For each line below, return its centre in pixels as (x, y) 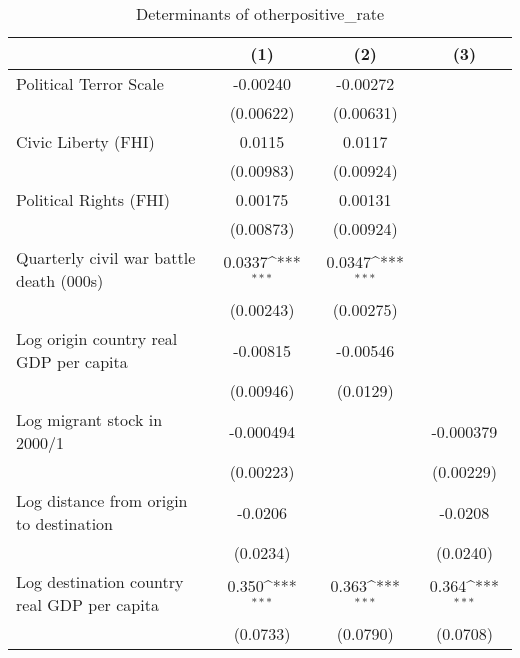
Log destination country (100, 581)
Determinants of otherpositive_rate (260, 13)
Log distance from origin (102, 500)
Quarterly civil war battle (106, 257)
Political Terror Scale (90, 83)
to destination (64, 523)
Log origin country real (97, 338)
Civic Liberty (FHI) (85, 141)
